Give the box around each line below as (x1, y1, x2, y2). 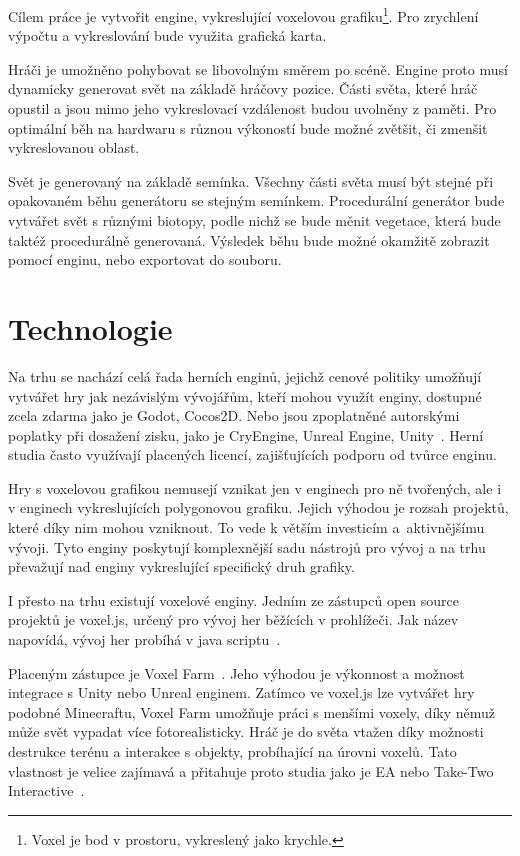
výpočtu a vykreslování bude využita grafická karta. (8, 25, 327, 46)
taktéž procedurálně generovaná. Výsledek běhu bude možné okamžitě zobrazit (8, 229, 490, 250)
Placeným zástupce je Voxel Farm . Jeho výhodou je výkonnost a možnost (8, 662, 465, 683)
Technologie (8, 307, 173, 348)
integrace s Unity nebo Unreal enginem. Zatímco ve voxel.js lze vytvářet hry (8, 682, 475, 703)
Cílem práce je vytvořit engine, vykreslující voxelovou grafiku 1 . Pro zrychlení (8, 3, 479, 26)
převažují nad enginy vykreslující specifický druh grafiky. (8, 556, 355, 577)
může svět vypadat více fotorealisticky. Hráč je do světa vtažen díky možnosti (8, 721, 484, 742)
